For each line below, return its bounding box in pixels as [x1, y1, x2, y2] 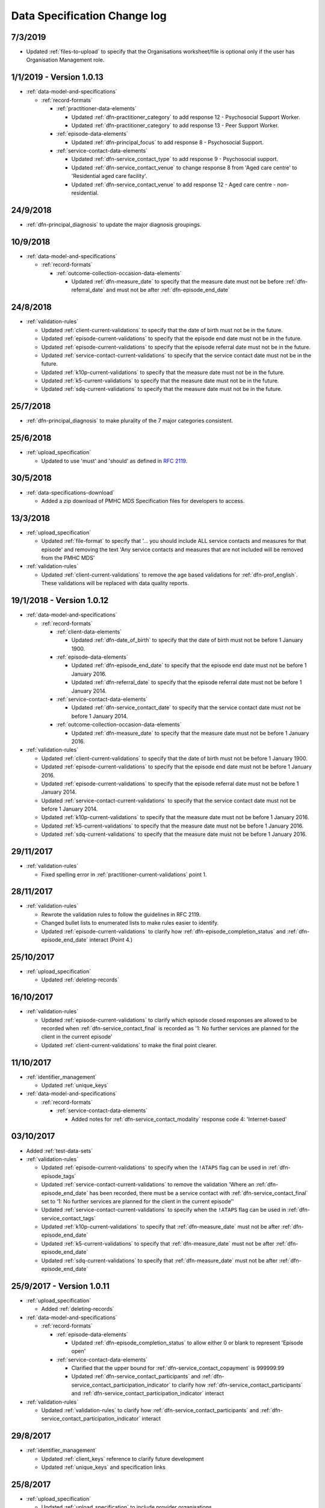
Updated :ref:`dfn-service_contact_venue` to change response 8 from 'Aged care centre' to [71, 163, 297, 171]
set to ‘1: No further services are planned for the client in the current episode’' [41, 1197, 234, 1205]
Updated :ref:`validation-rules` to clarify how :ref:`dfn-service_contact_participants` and [41, 1407, 259, 1414]
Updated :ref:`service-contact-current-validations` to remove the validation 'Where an [41, 1181, 255, 1188]
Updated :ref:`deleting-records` [41, 976, 120, 983]
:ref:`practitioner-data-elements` [56, 105, 137, 112]
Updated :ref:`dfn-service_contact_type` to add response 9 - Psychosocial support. [71, 156, 279, 163]
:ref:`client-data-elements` [56, 628, 122, 635]
